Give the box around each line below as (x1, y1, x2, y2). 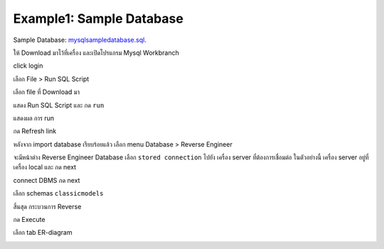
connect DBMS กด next (13, 176, 80, 184)
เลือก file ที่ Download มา (13, 88, 80, 96)
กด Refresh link (13, 127, 57, 135)
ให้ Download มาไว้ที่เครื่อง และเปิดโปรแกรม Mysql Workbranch (13, 48, 179, 57)
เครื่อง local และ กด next (13, 163, 77, 171)
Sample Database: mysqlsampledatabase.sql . (13, 36, 147, 44)
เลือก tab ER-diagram (13, 228, 73, 237)
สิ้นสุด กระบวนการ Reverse (13, 202, 82, 211)
